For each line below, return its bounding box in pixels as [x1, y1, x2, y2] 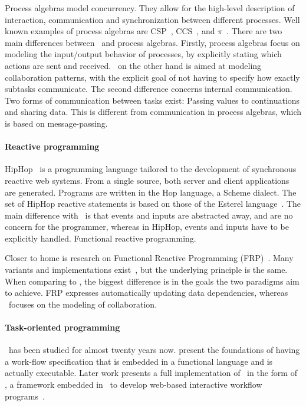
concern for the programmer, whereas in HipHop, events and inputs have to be [5, 220, 289, 233]
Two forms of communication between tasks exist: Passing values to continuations [5, 94, 300, 106]
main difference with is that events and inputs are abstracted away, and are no [5, 209, 293, 221]
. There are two [226, 25, 282, 37]
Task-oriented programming [5, 321, 120, 334]
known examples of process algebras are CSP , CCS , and [5, 25, 215, 37]
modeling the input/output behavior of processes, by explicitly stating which [5, 48, 282, 60]
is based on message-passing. [5, 117, 108, 129]
